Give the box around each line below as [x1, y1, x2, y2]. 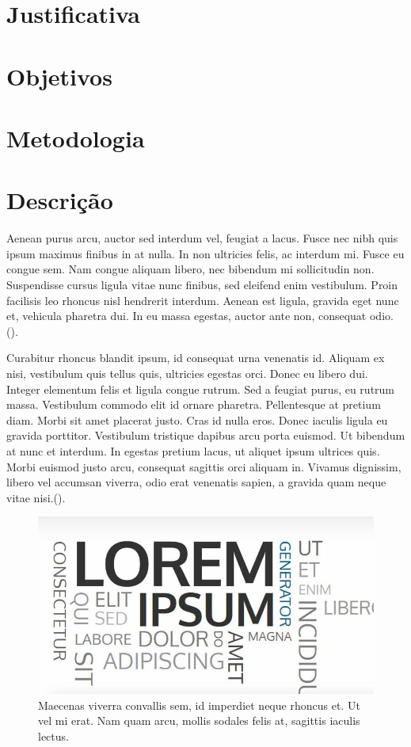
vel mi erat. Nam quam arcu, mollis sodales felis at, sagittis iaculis [38, 712, 360, 729]
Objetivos [6, 59, 112, 92]
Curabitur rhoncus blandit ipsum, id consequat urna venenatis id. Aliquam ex [6, 349, 385, 366]
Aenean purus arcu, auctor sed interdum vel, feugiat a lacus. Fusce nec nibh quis [6, 230, 398, 246]
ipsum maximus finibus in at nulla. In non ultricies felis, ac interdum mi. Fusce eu [6, 245, 405, 261]
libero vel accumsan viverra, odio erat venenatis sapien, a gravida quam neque [6, 474, 386, 490]
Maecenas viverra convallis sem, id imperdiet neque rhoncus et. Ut [38, 696, 360, 713]
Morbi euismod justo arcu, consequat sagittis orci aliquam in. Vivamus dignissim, [6, 458, 401, 474]
